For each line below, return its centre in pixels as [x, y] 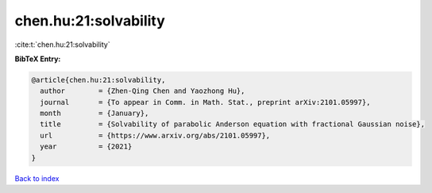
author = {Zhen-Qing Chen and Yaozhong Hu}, [143, 91]
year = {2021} [86, 147]
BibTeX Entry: [38, 59]
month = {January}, [94, 114]
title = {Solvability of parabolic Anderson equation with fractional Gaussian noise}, [232, 124]
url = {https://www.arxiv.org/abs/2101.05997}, [155, 135]
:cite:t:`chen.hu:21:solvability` [62, 44]
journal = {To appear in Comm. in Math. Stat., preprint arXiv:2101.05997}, [205, 102]
